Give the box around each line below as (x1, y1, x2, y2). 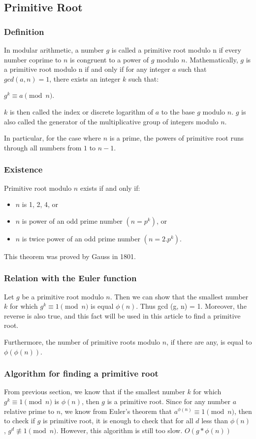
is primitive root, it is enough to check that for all (43, 415, 193, 426)
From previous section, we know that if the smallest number (4, 386, 185, 397)
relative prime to (4, 406, 54, 416)
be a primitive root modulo (22, 291, 104, 301)
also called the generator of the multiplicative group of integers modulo (4, 116, 219, 126)
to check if (4, 415, 35, 426)
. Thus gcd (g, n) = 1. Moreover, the (136, 301, 247, 311)
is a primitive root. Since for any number (107, 396, 231, 406)
